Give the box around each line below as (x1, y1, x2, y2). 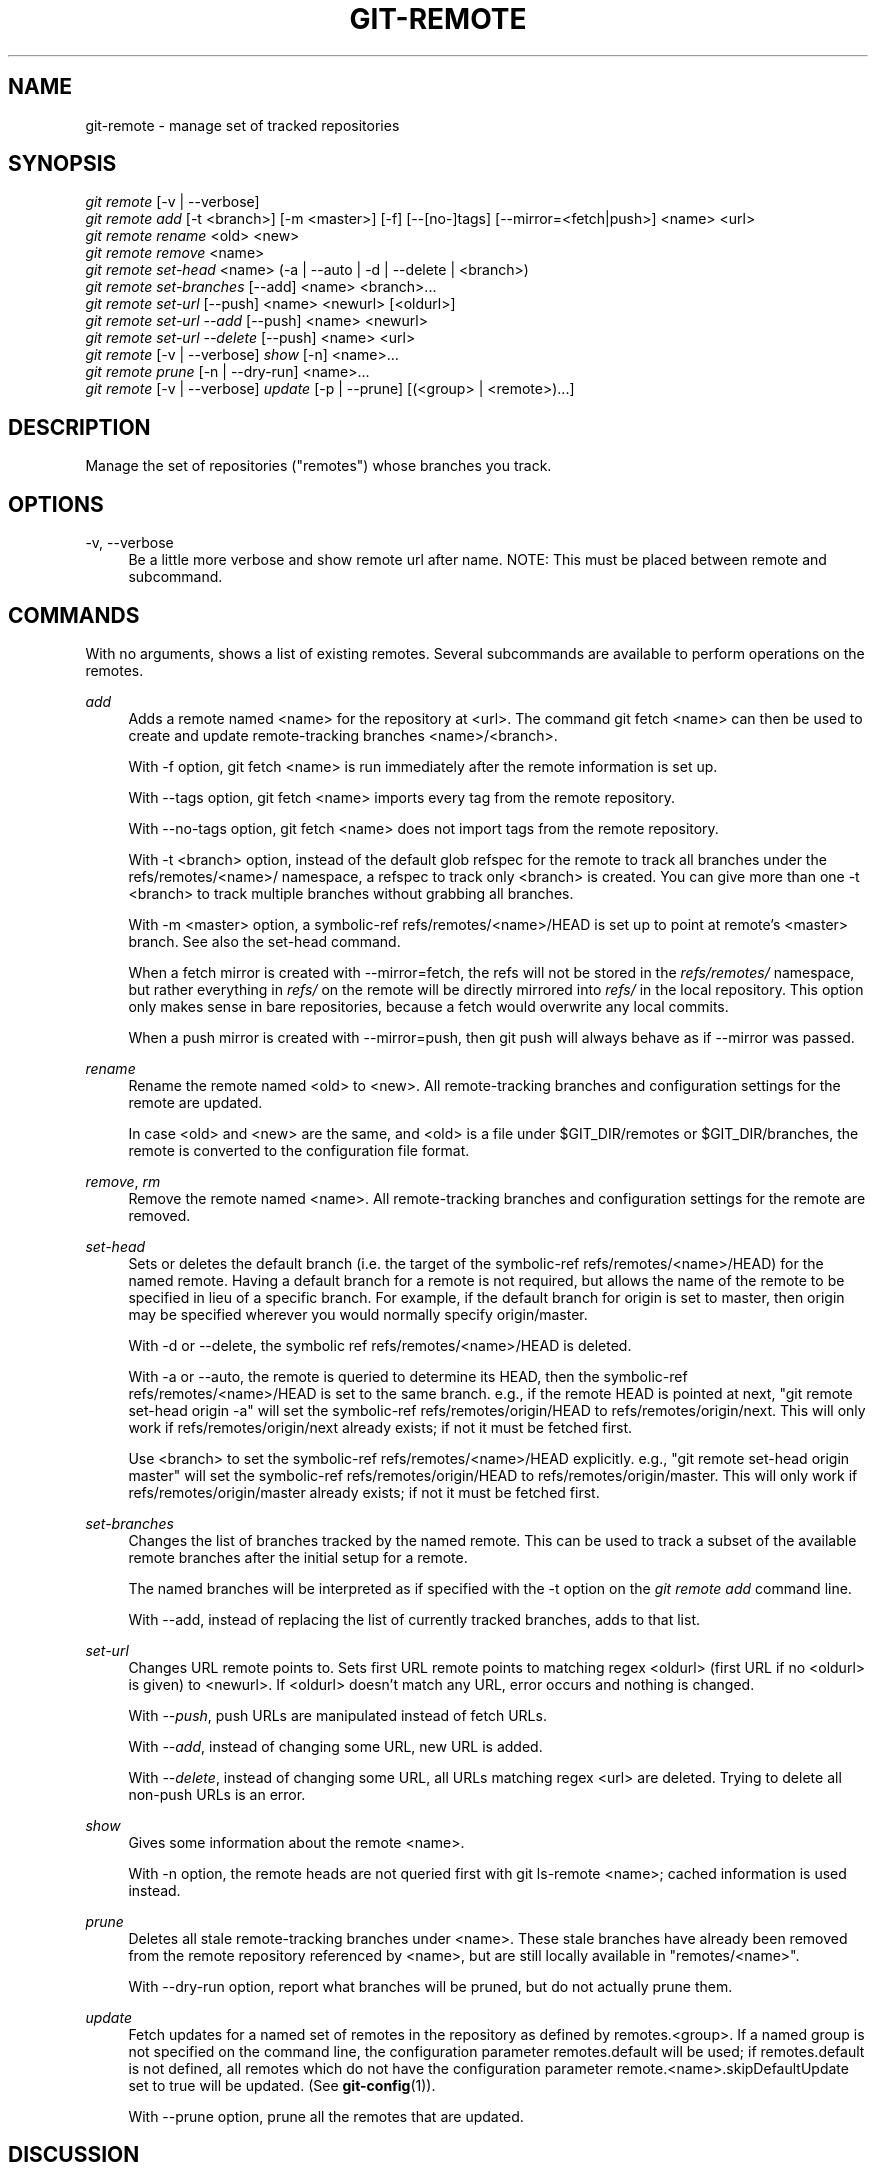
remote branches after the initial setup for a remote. (128, 1548, 468, 1566)
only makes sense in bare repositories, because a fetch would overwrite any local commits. (128, 997, 729, 1015)
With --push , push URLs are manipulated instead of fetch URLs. (128, 1706, 547, 1724)
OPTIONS (8, 491, 104, 517)
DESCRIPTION (8, 414, 151, 440)
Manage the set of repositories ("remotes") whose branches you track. (85, 457, 552, 475)
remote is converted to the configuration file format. (128, 1141, 470, 1159)
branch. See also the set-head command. (128, 932, 401, 950)
